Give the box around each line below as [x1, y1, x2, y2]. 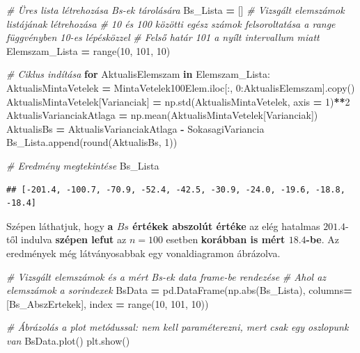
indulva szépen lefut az [20, 232, 127, 247]
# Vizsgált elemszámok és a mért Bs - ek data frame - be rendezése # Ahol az [6, 269, 327, 284]
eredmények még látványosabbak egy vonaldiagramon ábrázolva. [6, 245, 281, 260]
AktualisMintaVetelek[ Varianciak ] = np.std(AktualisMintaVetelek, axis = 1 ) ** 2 [6, 94, 350, 108]
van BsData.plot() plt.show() [6, 333, 130, 347]
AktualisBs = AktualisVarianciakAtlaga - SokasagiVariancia [6, 121, 265, 136]
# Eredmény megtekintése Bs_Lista [6, 158, 159, 172]
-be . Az [306, 232, 340, 247]
